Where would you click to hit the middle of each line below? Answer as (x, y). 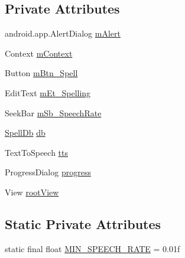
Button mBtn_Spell (41, 73)
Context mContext (39, 53)
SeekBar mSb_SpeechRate (53, 112)
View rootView (32, 192)
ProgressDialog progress (48, 172)
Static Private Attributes (83, 223)
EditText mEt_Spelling (48, 92)
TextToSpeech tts (37, 152)
